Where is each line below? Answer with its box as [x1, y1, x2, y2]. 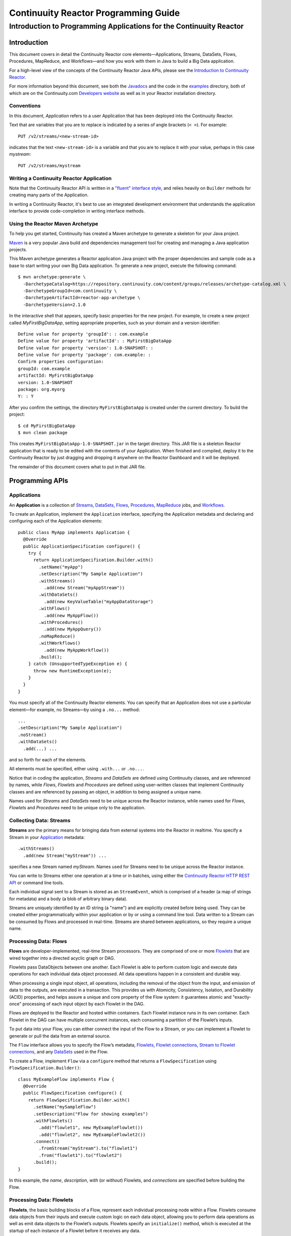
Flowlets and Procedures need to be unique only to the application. [9, 805, 146, 811]
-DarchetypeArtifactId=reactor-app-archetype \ [23, 295, 141, 301]
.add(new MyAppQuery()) [43, 626, 101, 632]
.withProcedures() [39, 619, 83, 625]
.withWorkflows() [39, 640, 81, 646]
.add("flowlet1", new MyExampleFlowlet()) [39, 1125, 143, 1131]
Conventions [9, 102, 41, 109]
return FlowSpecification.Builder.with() [28, 1097, 130, 1103]
